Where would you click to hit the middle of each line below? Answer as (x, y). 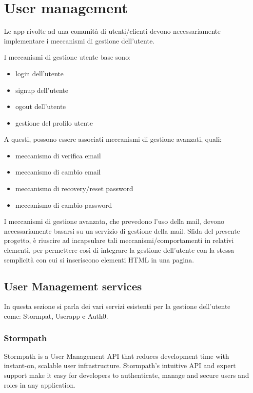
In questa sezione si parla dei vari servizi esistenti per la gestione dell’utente (117, 306)
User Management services (73, 286)
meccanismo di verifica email (58, 155)
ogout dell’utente (40, 106)
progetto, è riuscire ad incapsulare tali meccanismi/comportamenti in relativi (119, 240)
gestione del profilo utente (54, 122)
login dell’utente (39, 73)
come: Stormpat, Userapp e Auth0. (56, 316)
